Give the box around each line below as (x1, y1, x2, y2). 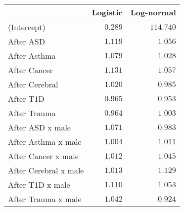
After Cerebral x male (8, 165, 84, 176)
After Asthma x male (8, 136, 82, 147)
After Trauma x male (8, 193, 82, 205)
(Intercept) (8, 21, 46, 33)
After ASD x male (8, 122, 71, 133)
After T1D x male (8, 179, 70, 190)
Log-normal (130, 6, 176, 18)
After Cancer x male (8, 150, 79, 162)
